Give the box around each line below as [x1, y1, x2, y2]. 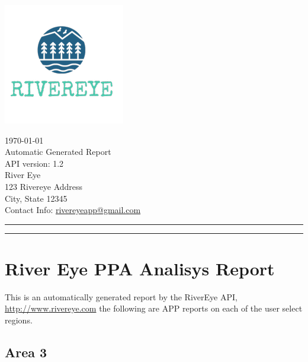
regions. [5, 314, 33, 326]
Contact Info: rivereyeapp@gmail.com [5, 204, 141, 216]
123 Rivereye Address [5, 180, 83, 192]
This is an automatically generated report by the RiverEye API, [5, 290, 238, 303]
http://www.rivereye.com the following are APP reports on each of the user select [5, 302, 303, 315]
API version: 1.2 [5, 157, 64, 169]
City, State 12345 [5, 192, 68, 204]
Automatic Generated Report [5, 145, 111, 158]
